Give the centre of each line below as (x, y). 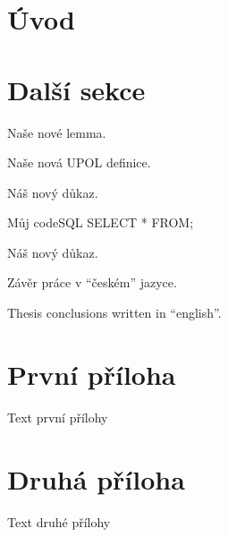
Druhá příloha (96, 478)
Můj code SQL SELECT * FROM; (101, 222)
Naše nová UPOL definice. (79, 162)
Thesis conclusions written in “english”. (114, 313)
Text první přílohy (58, 417)
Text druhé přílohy (59, 521)
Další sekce (76, 89)
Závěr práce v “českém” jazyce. (92, 282)
